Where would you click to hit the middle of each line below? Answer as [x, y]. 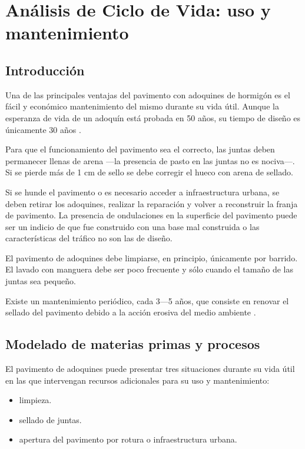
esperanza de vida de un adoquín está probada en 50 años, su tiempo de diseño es [153, 117]
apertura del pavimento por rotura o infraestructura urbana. [128, 439]
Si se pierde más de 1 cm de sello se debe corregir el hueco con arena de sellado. [149, 172]
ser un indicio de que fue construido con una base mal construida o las [132, 226]
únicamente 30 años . [43, 129]
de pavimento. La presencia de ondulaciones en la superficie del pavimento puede [151, 215]
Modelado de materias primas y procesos [133, 344]
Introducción [45, 70]
